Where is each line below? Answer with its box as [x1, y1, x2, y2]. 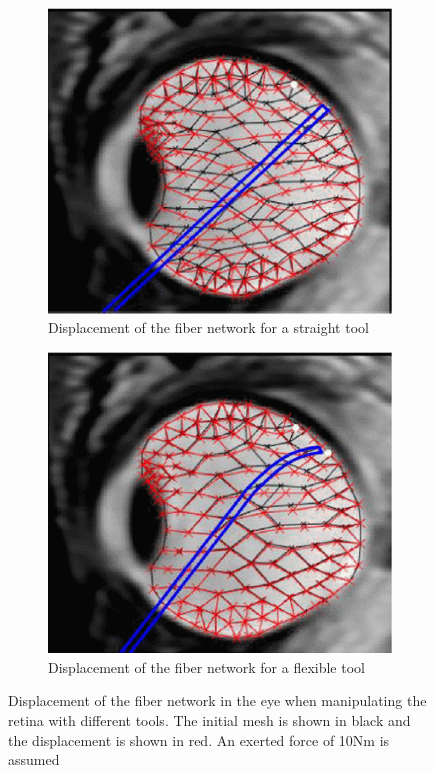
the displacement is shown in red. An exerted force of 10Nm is [8, 729, 390, 750]
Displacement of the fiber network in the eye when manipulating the [8, 690, 427, 711]
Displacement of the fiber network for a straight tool [48, 317, 369, 338]
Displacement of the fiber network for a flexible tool [48, 656, 365, 677]
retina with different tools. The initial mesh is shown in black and [8, 710, 411, 731]
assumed [8, 749, 60, 770]
